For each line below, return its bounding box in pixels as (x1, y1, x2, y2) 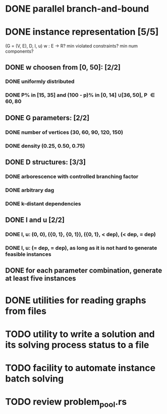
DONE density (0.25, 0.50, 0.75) (5, 142, 85, 149)
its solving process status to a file (5, 339, 149, 350)
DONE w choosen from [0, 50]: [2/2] (5, 63, 121, 71)
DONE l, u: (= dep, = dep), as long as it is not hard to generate (5, 244, 157, 251)
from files (5, 305, 47, 316)
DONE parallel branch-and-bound (5, 3, 149, 15)
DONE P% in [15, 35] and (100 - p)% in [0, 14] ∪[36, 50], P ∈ (5, 91, 155, 99)
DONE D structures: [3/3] (5, 158, 86, 166)
